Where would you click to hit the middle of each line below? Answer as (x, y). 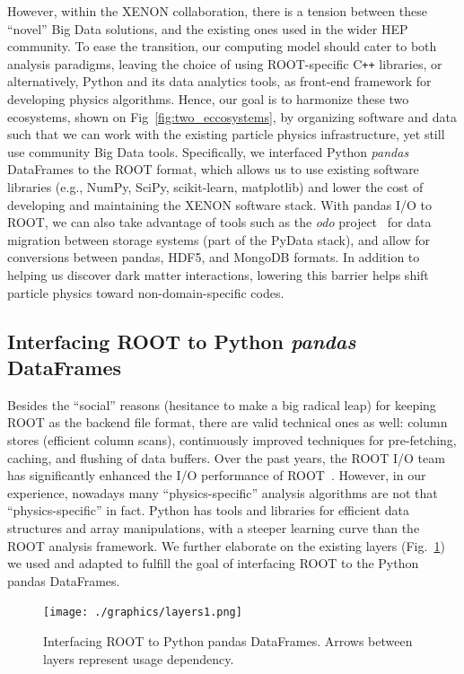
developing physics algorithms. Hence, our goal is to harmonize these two (208, 99)
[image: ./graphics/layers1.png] (143, 613)
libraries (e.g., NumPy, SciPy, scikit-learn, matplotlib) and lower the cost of (215, 187)
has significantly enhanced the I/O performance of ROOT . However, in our (217, 475)
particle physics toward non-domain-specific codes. (146, 292)
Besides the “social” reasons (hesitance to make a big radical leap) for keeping (222, 404)
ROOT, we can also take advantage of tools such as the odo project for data (219, 222)
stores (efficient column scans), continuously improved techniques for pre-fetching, (232, 439)
